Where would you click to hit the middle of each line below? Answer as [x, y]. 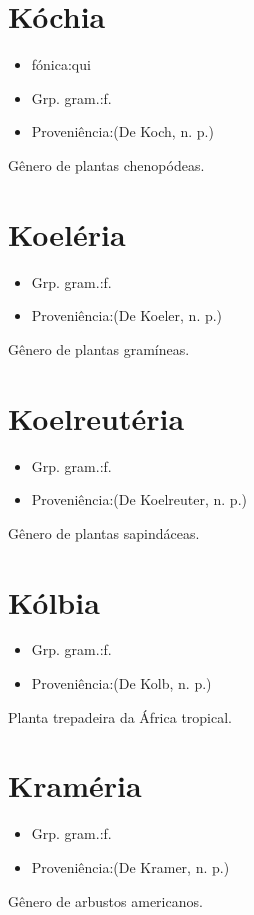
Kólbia [54, 601]
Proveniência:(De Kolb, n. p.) [121, 683]
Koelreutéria [96, 417]
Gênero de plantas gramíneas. [99, 348]
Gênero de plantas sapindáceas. [104, 532]
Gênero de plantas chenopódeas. [106, 164]
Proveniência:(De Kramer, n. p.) [130, 866]
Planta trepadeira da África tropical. [120, 716]
